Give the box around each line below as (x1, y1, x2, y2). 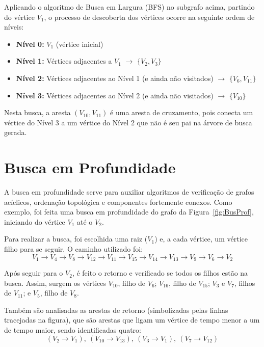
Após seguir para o (4, 268, 63, 278)
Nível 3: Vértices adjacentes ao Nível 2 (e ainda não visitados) (16, 90, 214, 100)
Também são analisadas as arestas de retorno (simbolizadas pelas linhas (4, 304, 228, 315)
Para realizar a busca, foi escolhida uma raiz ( (4, 233, 148, 244)
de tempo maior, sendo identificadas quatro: (4, 325, 141, 335)
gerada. (4, 127, 27, 138)
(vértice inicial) (56, 38, 103, 49)
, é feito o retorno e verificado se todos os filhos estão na (72, 268, 248, 278)
